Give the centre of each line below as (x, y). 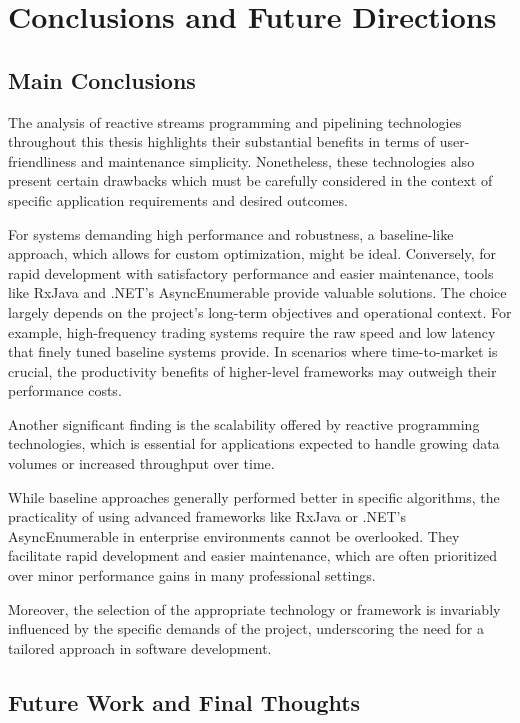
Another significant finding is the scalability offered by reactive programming (244, 423)
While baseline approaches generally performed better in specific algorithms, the (254, 496)
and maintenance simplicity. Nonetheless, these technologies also (277, 160)
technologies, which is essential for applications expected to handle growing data (254, 443)
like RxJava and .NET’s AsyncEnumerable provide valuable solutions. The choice (257, 292)
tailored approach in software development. (140, 647)
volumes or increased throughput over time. (141, 463)
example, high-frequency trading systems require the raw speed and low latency (252, 331)
